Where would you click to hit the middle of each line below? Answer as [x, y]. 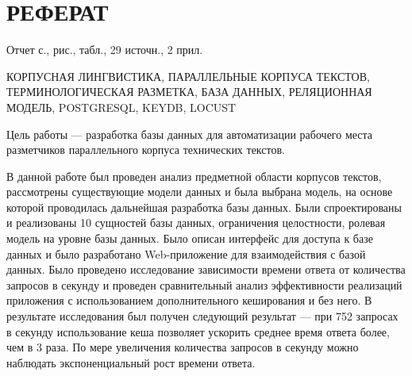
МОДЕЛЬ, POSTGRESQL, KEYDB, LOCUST [121, 107]
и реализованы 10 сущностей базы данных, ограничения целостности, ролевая [196, 223]
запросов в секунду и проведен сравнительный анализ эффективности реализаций [204, 284]
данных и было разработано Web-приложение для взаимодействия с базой [186, 253]
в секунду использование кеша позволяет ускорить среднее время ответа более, [198, 331]
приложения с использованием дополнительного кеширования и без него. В [189, 300]
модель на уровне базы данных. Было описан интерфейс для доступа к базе [190, 238]
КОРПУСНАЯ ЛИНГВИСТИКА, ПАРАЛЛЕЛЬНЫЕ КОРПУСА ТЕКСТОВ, [188, 76]
